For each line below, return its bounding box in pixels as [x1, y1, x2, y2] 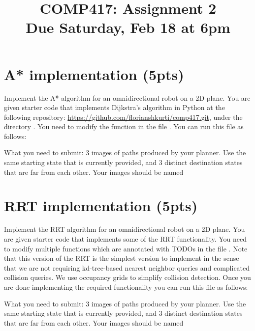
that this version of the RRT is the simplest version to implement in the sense [4, 253, 239, 263]
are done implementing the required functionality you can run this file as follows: [4, 281, 248, 292]
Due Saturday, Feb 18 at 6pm [26, 17, 230, 37]
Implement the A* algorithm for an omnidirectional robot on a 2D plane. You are [4, 92, 251, 103]
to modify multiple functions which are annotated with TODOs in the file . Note [4, 243, 248, 253]
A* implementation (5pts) [4, 64, 184, 84]
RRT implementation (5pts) [4, 195, 198, 216]
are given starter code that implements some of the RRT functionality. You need [4, 233, 247, 244]
